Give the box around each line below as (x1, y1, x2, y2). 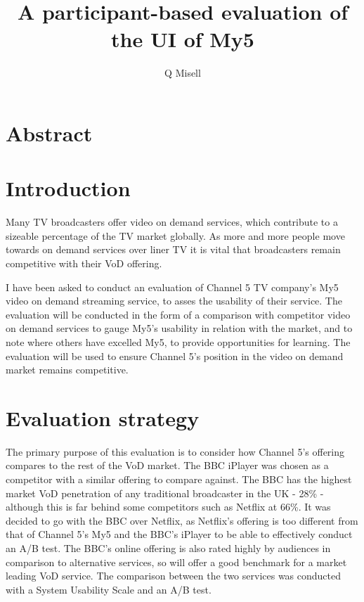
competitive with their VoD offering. (6, 256, 162, 270)
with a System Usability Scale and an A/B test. (6, 582, 212, 596)
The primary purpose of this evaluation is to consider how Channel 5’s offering (6, 444, 345, 459)
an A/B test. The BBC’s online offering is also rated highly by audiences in (6, 541, 331, 556)
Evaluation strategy (6, 403, 200, 432)
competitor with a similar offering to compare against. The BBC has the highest (6, 472, 352, 487)
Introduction (6, 174, 131, 203)
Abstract (6, 118, 93, 147)
